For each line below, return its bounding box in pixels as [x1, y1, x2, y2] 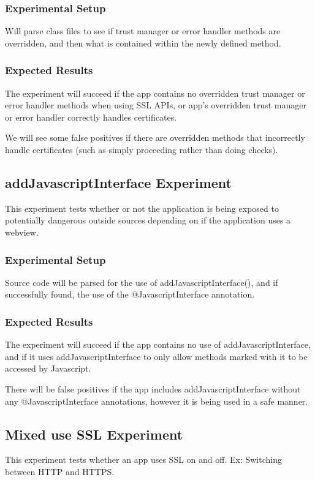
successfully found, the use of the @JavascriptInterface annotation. [5, 288, 255, 301]
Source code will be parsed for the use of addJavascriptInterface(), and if [5, 276, 278, 288]
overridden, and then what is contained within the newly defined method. [5, 36, 281, 49]
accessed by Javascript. [5, 362, 91, 375]
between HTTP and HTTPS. [5, 465, 115, 478]
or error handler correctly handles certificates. [5, 110, 177, 123]
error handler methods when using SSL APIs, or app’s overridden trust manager [5, 99, 306, 111]
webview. [5, 225, 39, 238]
